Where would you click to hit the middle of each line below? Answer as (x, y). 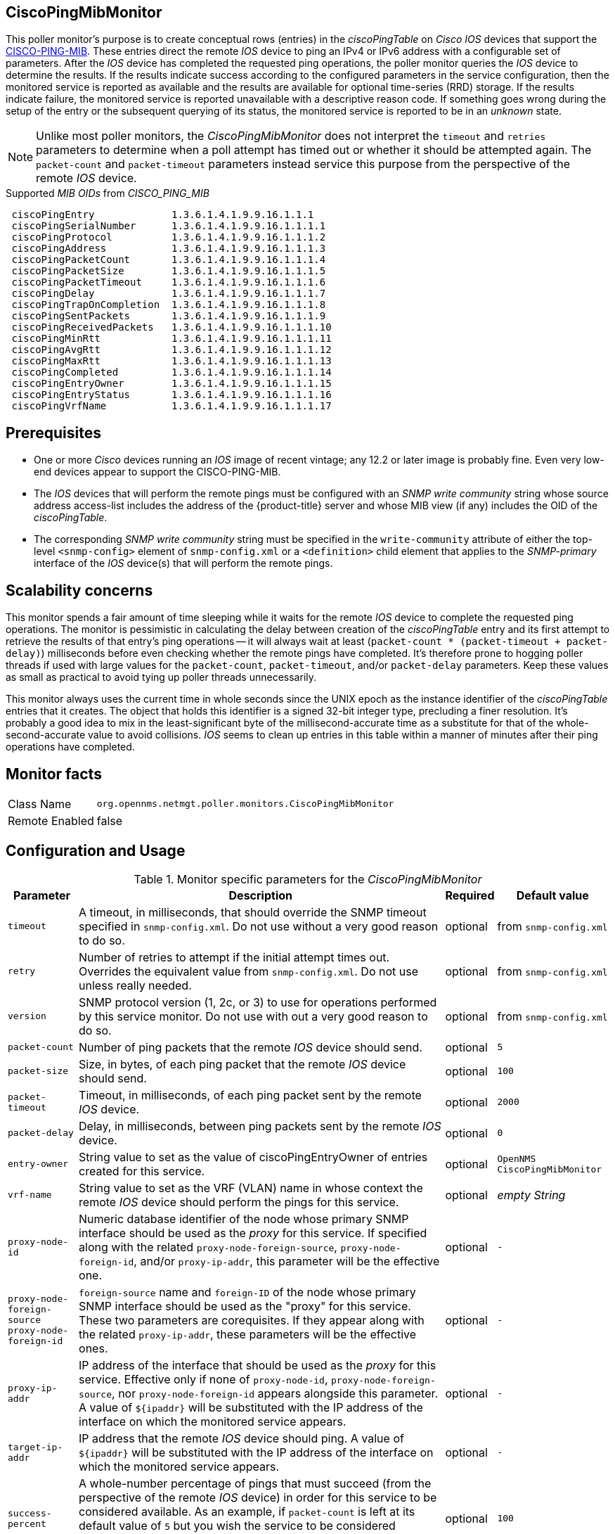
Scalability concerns (79, 590)
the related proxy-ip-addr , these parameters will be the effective (248, 1334)
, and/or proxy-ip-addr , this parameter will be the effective (287, 1261)
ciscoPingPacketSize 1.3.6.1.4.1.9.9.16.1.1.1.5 (169, 271)
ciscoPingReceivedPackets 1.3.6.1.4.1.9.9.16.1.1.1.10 (171, 327)
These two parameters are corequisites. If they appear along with (252, 1320)
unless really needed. (135, 985)
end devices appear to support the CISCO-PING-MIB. (157, 472)
